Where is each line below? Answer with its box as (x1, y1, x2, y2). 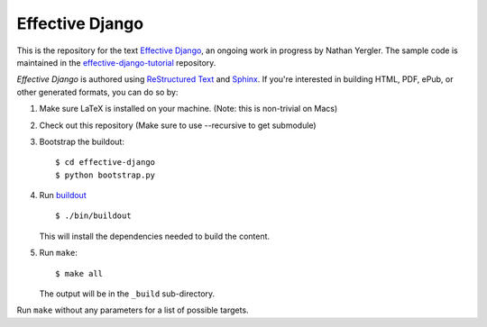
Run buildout (39, 190, 87, 201)
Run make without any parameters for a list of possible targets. (16, 304, 249, 315)
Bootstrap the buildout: (39, 136, 125, 147)
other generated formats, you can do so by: (16, 86, 179, 97)
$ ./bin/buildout (55, 211, 132, 221)
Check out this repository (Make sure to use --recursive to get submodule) (39, 120, 317, 131)
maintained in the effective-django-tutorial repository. (16, 57, 216, 68)
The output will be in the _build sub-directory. (39, 288, 216, 299)
